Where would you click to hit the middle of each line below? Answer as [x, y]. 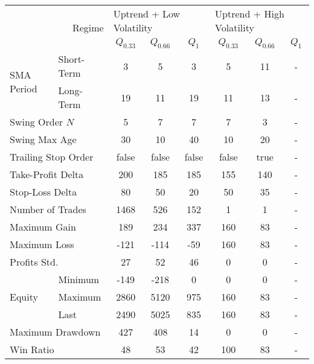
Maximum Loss [42, 244]
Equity [24, 297]
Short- [72, 59]
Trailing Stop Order [52, 157]
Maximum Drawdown [55, 332]
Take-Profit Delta [47, 174]
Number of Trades [48, 209]
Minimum [79, 279]
